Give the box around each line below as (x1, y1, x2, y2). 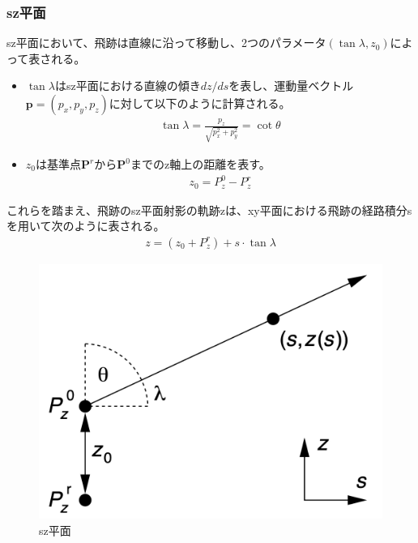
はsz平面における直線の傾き (54, 77, 201, 94)
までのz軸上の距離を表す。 (130, 156, 271, 172)
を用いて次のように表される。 (6, 217, 165, 234)
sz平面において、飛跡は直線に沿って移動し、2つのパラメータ (6, 34, 326, 51)
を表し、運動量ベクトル (228, 77, 354, 94)
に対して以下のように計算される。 (109, 95, 291, 111)
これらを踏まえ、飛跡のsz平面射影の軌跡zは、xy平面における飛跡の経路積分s (6, 201, 412, 218)
